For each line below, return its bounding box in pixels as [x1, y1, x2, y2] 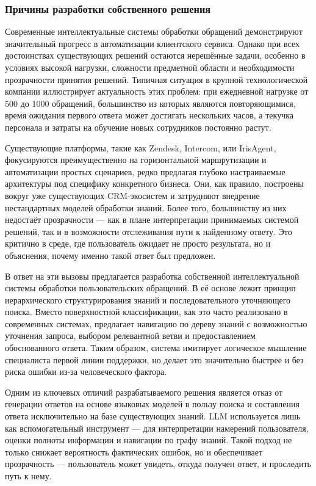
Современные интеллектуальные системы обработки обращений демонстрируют [5, 25, 303, 38]
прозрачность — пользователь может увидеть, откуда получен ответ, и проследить [5, 457, 311, 470]
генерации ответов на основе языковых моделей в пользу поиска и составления [5, 397, 300, 410]
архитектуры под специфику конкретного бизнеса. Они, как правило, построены [5, 177, 304, 190]
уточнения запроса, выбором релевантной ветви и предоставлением [5, 329, 256, 342]
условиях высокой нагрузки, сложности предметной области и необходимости [5, 61, 295, 73]
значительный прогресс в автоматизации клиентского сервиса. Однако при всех [5, 37, 300, 49]
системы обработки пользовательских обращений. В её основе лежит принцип [5, 281, 296, 294]
